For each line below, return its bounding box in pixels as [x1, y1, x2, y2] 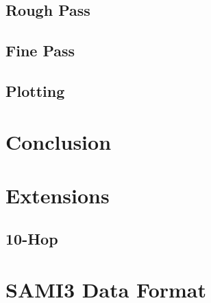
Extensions [5, 181, 110, 209]
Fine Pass [5, 40, 75, 61]
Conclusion [5, 127, 112, 155]
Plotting [5, 80, 65, 101]
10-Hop [5, 228, 58, 249]
